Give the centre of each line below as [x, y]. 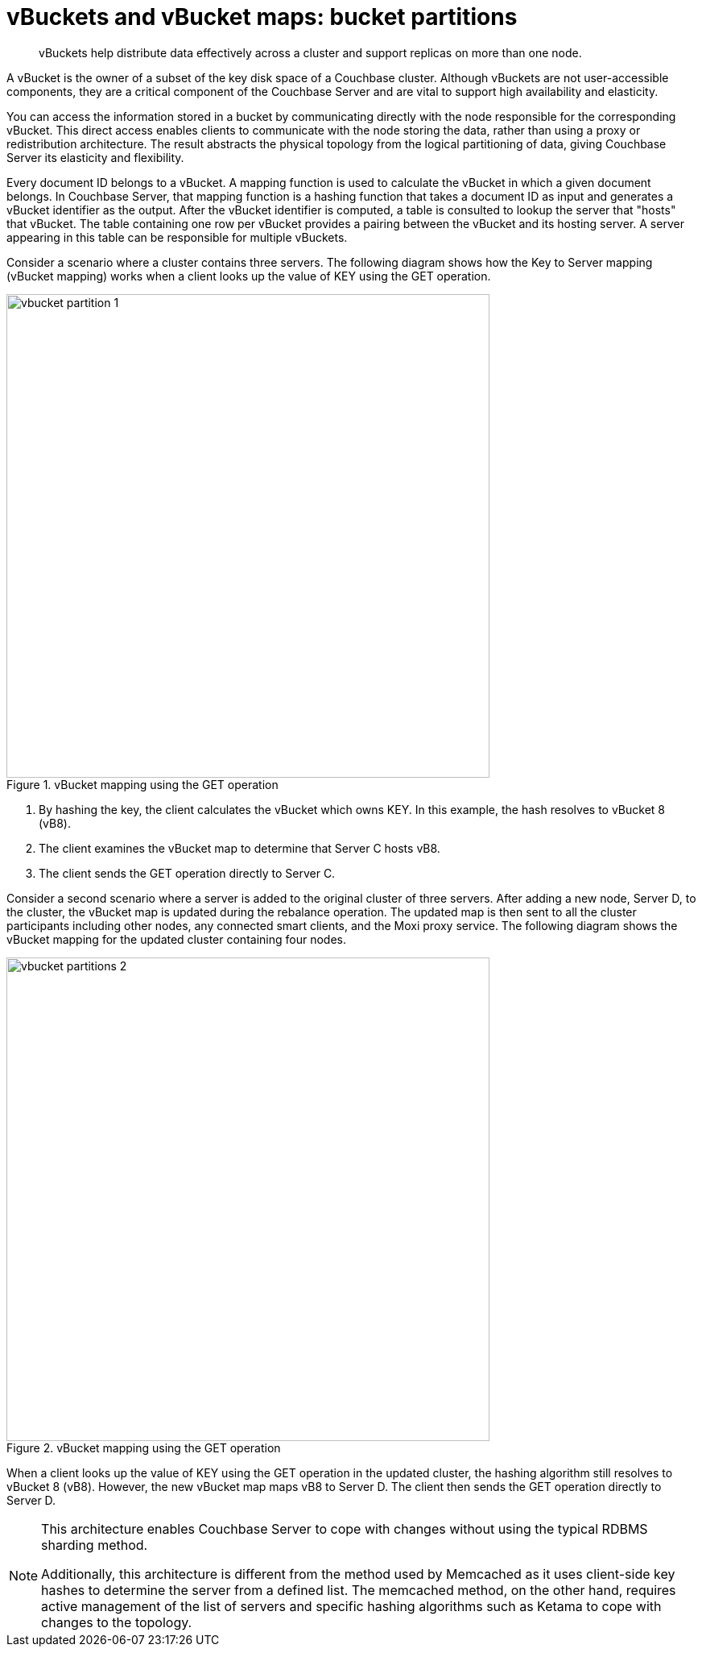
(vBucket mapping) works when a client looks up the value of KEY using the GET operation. [249, 276]
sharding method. [95, 1545]
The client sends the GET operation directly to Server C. [187, 873]
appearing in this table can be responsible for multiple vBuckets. [177, 237]
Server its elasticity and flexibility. [95, 157]
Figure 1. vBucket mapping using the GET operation [142, 784]
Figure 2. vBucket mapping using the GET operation [144, 1447]
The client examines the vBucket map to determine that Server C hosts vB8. [240, 848]
